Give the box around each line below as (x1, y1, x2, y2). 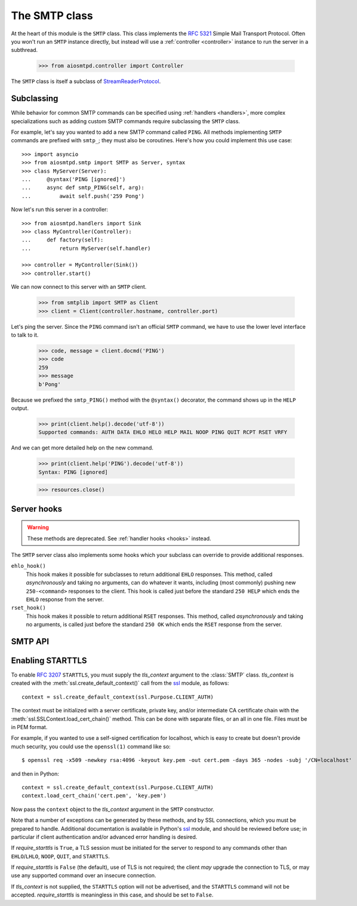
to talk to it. (11, 331, 39, 338)
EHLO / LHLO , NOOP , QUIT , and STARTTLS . (11, 852, 110, 860)
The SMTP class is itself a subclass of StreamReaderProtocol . (11, 78, 161, 85)
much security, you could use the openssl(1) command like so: (11, 743, 171, 750)
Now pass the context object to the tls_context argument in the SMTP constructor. (11, 806, 214, 813)
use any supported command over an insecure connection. (11, 872, 156, 879)
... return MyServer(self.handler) (21, 245, 151, 252)
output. (11, 404, 29, 412)
